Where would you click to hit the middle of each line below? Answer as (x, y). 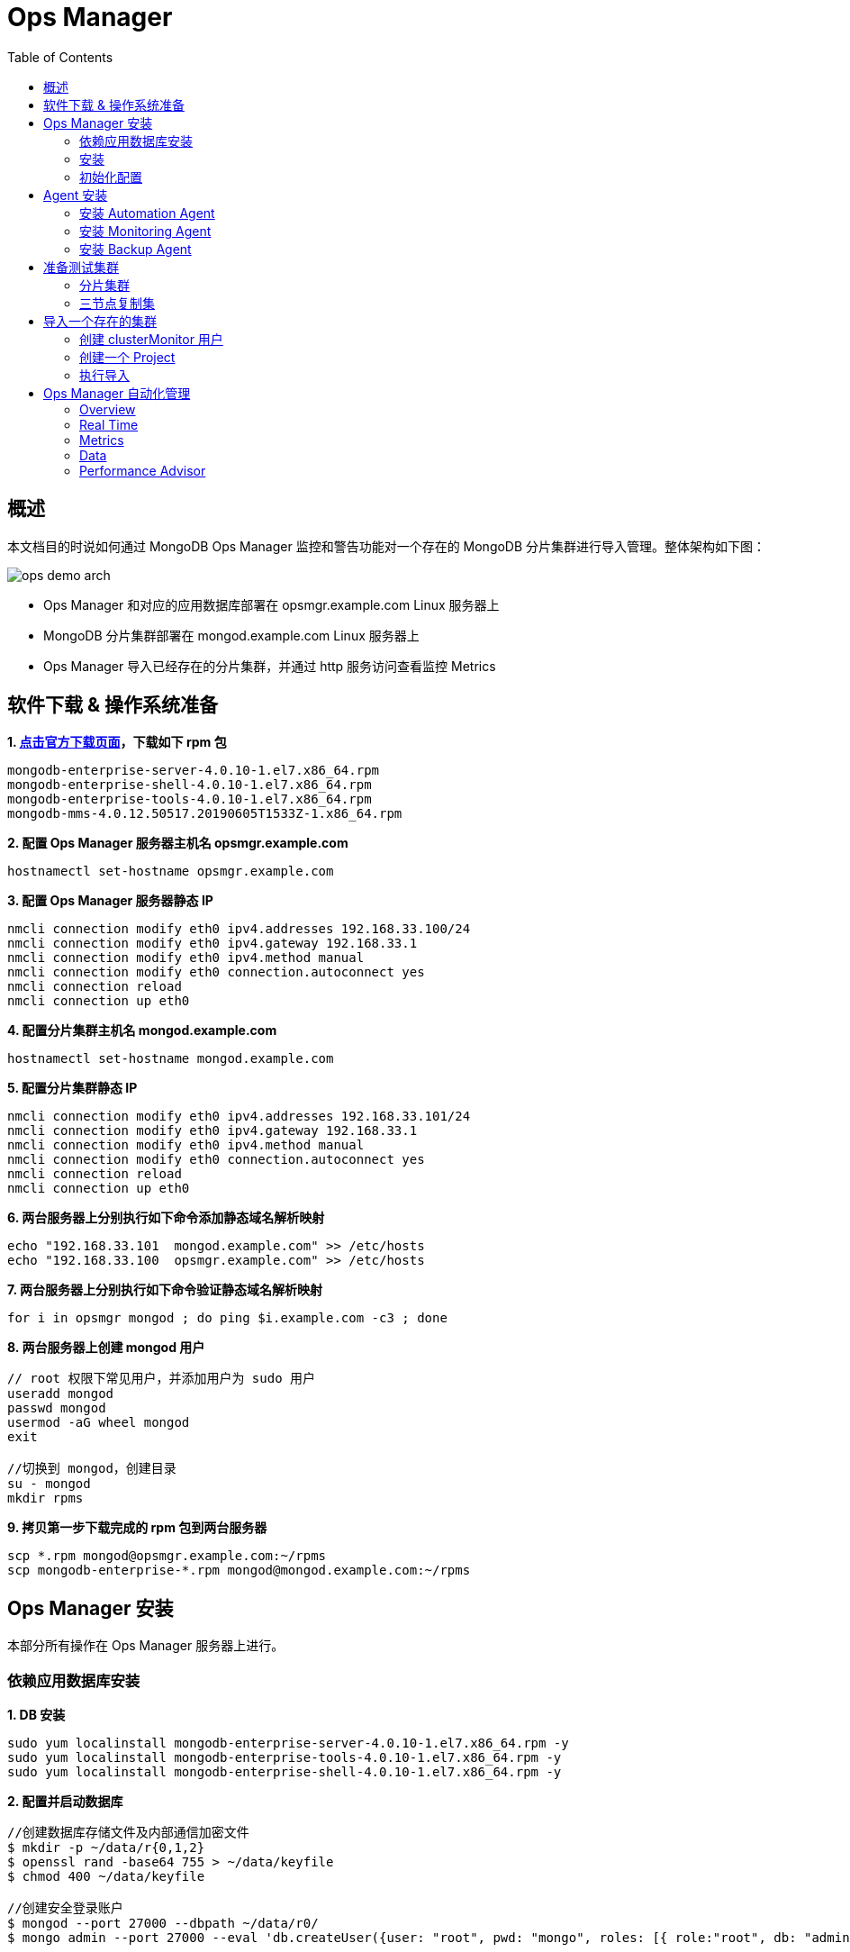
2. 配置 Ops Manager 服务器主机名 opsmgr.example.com (178, 843)
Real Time (109, 424)
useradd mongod (61, 1394)
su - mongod (49, 1484)
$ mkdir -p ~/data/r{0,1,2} (106, 1848)
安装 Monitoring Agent (145, 231)
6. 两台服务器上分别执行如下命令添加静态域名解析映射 (166, 1218)
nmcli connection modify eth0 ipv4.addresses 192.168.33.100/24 (239, 929)
